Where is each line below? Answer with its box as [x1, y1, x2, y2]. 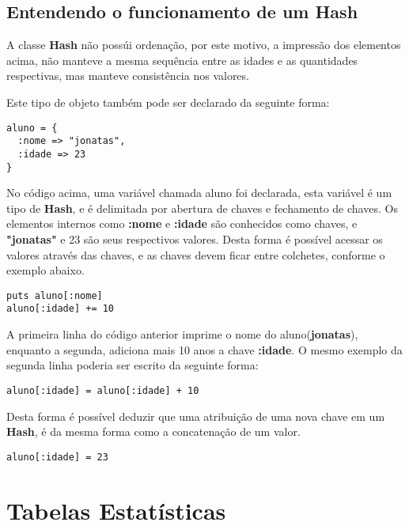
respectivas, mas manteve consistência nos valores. [6, 67, 249, 84]
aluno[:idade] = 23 [6, 451, 108, 463]
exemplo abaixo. [6, 262, 85, 278]
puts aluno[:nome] [6, 289, 103, 301]
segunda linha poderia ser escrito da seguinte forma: [6, 357, 259, 373]
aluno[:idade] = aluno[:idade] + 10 [6, 384, 199, 396]
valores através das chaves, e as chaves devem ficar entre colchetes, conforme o [6, 246, 385, 263]
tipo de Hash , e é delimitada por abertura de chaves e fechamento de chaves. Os [6, 199, 398, 216]
